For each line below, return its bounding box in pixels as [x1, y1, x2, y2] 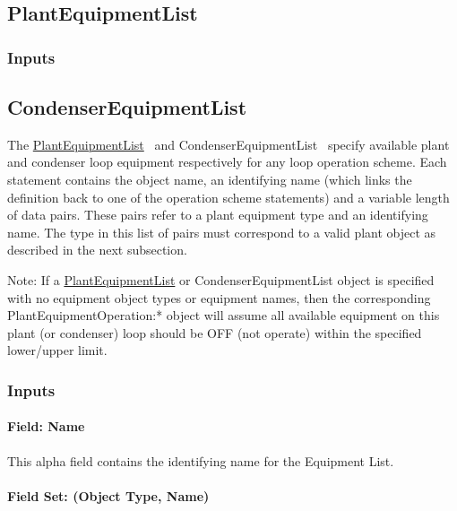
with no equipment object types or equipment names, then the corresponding [7, 288, 431, 307]
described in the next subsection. [7, 240, 187, 259]
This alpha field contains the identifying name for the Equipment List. [7, 451, 394, 470]
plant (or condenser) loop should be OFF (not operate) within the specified [7, 323, 422, 342]
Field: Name [7, 417, 85, 436]
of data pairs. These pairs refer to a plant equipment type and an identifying [7, 205, 428, 224]
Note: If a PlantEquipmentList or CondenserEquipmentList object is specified [7, 270, 435, 289]
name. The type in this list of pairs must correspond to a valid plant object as [7, 222, 436, 241]
